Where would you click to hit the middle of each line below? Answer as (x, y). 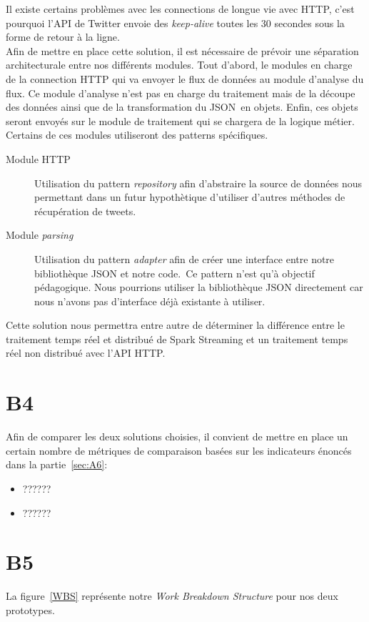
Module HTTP (38, 158)
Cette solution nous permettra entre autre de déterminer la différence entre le (175, 325)
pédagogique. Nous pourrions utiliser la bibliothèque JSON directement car (199, 287)
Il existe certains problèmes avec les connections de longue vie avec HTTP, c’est (180, 9)
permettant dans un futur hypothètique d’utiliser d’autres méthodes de (190, 197)
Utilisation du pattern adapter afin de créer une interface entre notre (184, 258)
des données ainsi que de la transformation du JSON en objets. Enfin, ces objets (182, 107)
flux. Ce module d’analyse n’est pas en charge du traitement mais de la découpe (181, 93)
